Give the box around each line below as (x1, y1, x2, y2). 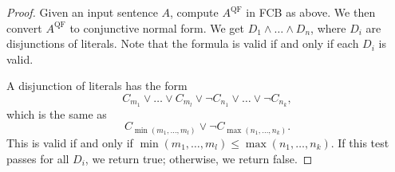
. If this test (330, 134, 389, 150)
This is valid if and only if (6, 134, 133, 150)
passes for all (6, 150, 69, 166)
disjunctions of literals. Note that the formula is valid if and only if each (6, 35, 359, 52)
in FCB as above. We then (246, 4, 376, 20)
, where (310, 19, 346, 36)
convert (6, 19, 42, 36)
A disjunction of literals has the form (6, 77, 188, 94)
